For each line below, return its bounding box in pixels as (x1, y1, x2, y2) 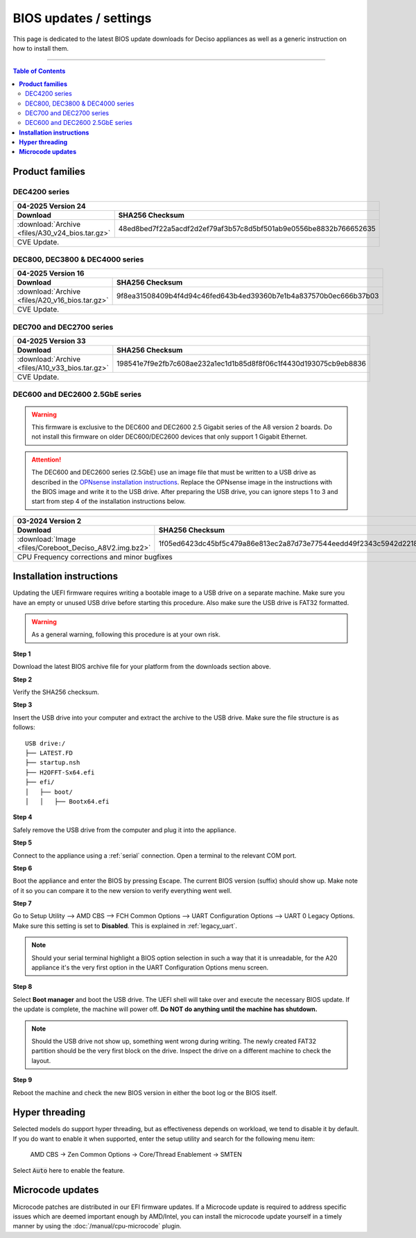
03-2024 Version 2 (17, 516, 82, 525)
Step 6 (12, 864, 33, 872)
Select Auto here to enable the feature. (12, 1166, 125, 1174)
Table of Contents (12, 67, 66, 76)
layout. (31, 1056, 51, 1065)
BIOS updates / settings (12, 10, 152, 26)
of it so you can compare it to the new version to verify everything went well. (12, 886, 232, 894)
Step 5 (12, 838, 33, 847)
